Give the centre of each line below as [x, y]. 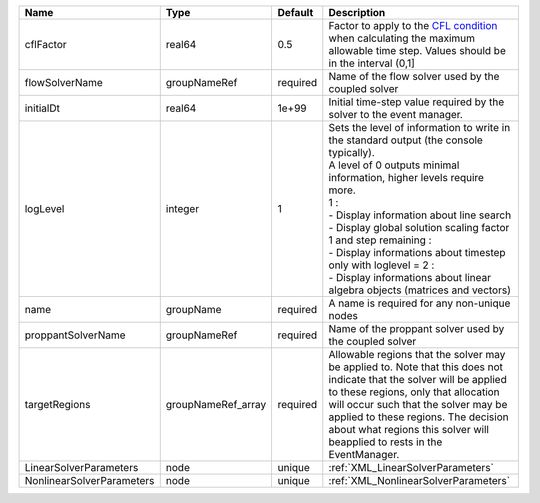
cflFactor [45, 44]
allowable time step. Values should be [417, 50]
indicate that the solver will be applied [417, 379]
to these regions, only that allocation [414, 392]
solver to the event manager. [396, 114]
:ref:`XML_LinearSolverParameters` [411, 467]
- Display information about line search [420, 215]
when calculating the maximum [401, 38]
